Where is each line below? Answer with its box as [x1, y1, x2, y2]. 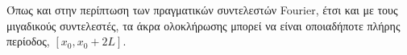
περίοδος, [6, 33, 50, 49]
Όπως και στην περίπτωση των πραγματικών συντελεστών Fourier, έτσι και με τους [6, 2, 398, 18]
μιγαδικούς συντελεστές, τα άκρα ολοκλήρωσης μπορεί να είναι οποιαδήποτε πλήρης [6, 17, 401, 33]
